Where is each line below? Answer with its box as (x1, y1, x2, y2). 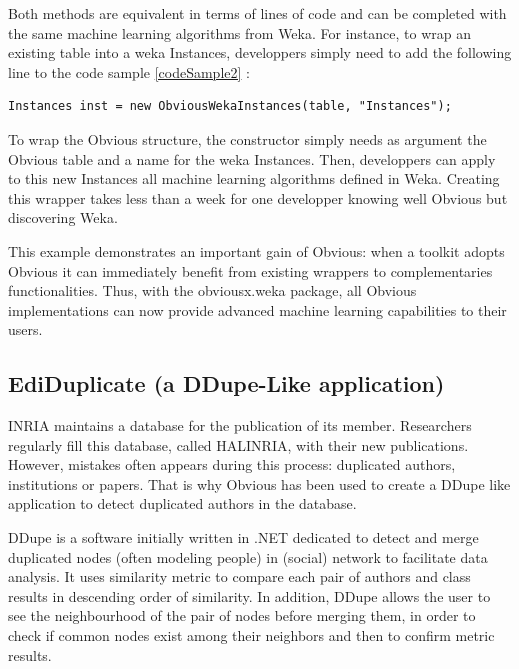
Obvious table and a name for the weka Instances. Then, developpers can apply (8, 148, 496, 169)
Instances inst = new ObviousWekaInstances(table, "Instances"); (8, 99, 452, 114)
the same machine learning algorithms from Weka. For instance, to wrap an (8, 22, 472, 43)
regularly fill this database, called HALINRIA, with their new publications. (8, 434, 469, 455)
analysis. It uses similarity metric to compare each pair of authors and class (8, 566, 471, 587)
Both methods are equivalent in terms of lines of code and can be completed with (8, 3, 507, 23)
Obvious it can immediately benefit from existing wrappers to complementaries (8, 260, 493, 281)
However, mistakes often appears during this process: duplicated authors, (8, 454, 456, 475)
